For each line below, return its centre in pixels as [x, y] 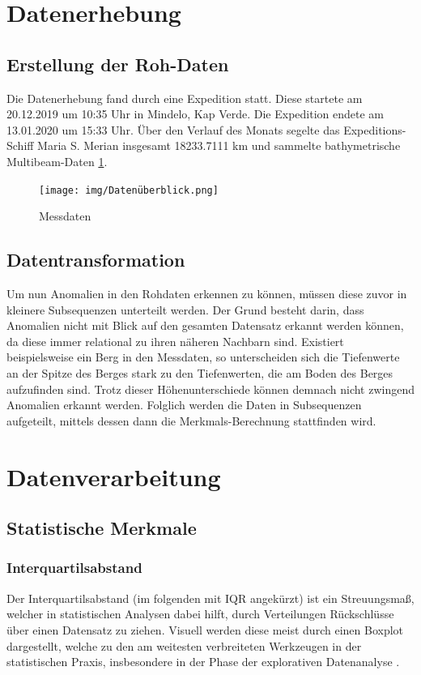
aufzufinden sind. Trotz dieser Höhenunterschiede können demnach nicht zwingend [210, 389]
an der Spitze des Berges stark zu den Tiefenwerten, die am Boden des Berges [200, 372]
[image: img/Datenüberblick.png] [129, 190]
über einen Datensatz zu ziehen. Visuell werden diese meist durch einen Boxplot [205, 629]
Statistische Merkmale [102, 528]
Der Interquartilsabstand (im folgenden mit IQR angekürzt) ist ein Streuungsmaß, [210, 598]
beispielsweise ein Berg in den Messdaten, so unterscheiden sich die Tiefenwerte [203, 357]
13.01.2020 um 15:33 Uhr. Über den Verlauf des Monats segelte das [173, 129]
